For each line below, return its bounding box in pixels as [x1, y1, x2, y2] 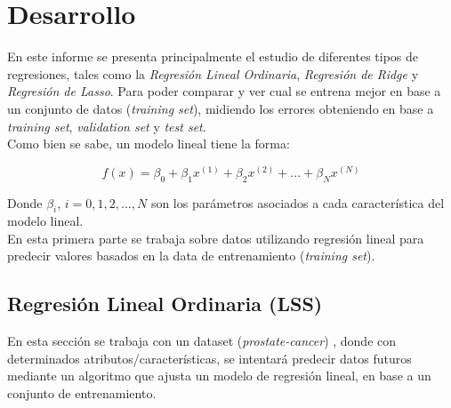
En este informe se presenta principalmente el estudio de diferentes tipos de [7, 47, 418, 66]
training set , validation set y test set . [7, 116, 206, 135]
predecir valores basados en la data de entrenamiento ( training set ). [7, 246, 375, 265]
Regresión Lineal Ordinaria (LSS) [7, 290, 323, 317]
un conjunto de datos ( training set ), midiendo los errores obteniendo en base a [7, 99, 434, 117]
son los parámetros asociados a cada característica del [150, 193, 445, 212]
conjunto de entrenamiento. [7, 384, 157, 403]
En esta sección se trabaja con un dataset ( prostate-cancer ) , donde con [7, 332, 397, 350]
